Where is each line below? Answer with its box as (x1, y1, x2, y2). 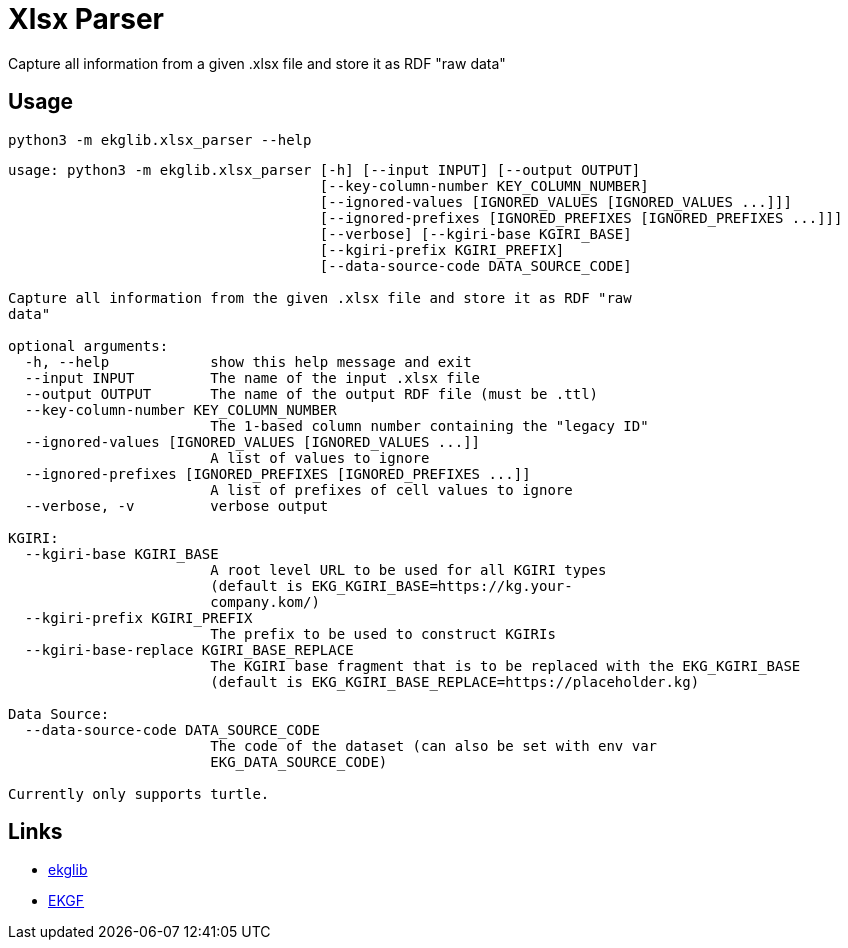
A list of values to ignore (210, 449, 430, 466)
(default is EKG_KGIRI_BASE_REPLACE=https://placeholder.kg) (210, 673, 700, 690)
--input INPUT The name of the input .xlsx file (24, 369, 481, 386)
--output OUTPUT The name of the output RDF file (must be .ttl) (24, 385, 599, 402)
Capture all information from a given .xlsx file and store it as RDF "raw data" (8, 54, 506, 72)
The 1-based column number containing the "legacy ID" (210, 417, 649, 434)
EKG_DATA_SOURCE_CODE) (210, 753, 388, 770)
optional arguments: (8, 337, 169, 354)
